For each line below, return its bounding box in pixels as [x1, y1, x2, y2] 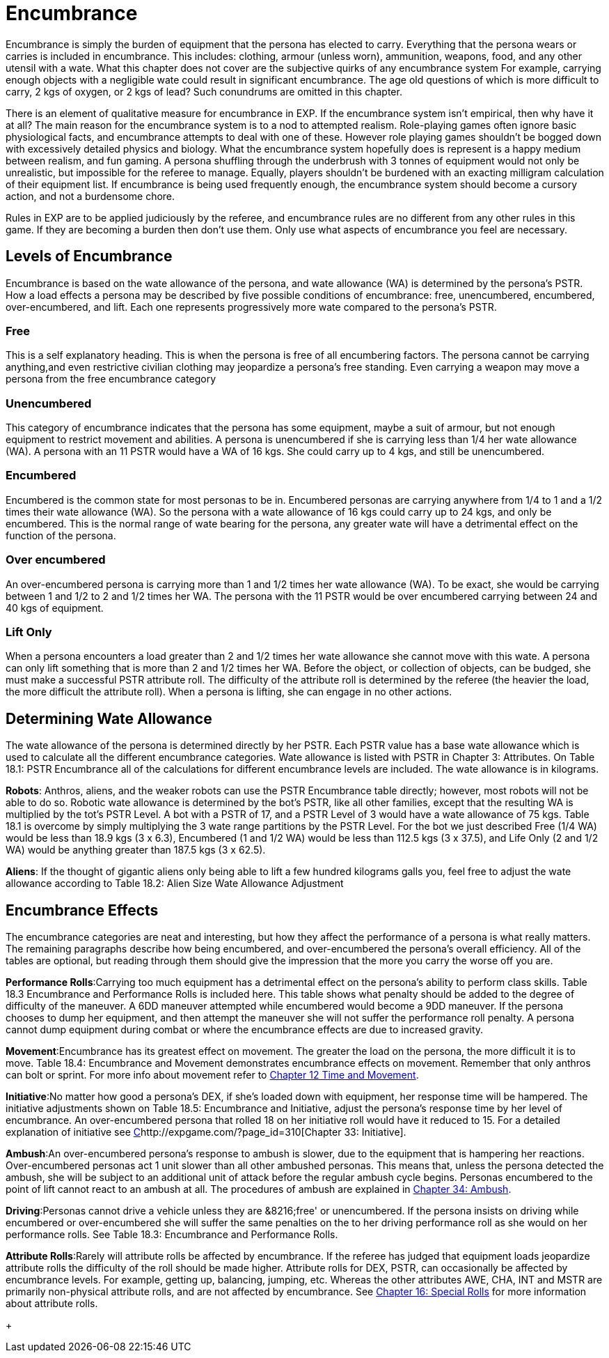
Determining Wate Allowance [6, 709, 212, 727]
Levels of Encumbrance [6, 247, 173, 265]
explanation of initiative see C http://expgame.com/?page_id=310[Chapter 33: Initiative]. [6, 1126, 406, 1139]
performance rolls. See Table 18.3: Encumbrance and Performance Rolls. [6, 1228, 338, 1241]
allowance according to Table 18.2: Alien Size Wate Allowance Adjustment [6, 877, 344, 890]
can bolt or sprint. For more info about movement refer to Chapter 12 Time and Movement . [6, 1069, 419, 1081]
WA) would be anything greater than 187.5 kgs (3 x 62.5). [6, 844, 266, 856]
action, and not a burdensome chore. [6, 190, 175, 202]
